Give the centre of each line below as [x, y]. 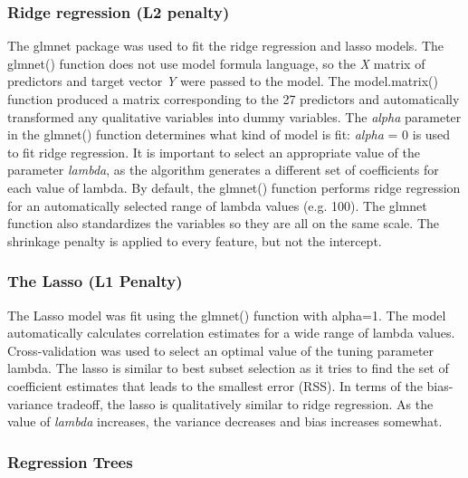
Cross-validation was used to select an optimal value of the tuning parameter [221, 350]
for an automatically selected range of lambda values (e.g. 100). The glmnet [217, 205]
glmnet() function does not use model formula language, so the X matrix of [216, 63]
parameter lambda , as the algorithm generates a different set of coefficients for [223, 170]
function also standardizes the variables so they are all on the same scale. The [223, 223]
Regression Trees [70, 461]
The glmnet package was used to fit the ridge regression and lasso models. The [226, 46]
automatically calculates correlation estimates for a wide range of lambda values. [231, 333]
